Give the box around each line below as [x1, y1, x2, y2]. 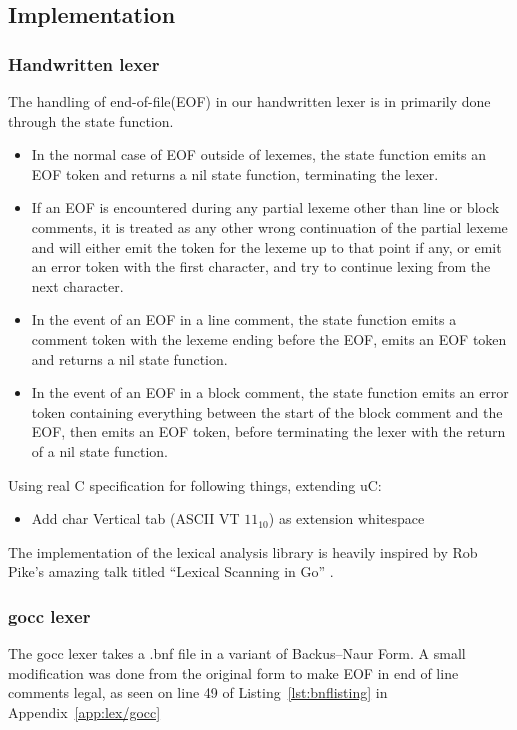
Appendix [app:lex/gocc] [8, 701, 161, 722]
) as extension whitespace [268, 508, 425, 529]
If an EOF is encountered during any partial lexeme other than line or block [31, 197, 500, 218]
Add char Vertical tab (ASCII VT [31, 508, 240, 529]
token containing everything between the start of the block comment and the [31, 401, 503, 422]
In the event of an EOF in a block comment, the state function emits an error [31, 382, 509, 403]
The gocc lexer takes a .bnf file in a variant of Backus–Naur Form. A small [8, 643, 466, 664]
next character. [31, 275, 124, 296]
